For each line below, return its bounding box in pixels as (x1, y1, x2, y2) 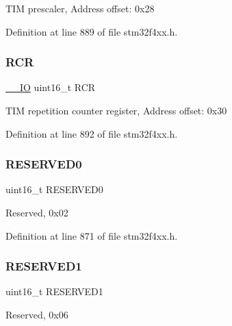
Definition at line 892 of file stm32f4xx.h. (5, 126, 178, 140)
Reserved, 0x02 (5, 205, 68, 219)
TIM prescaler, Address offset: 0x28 (5, 1, 155, 15)
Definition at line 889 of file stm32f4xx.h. (5, 24, 178, 38)
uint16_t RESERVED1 (5, 284, 103, 299)
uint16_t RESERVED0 (5, 182, 103, 197)
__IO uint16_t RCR (5, 80, 96, 95)
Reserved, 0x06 (5, 308, 68, 321)
